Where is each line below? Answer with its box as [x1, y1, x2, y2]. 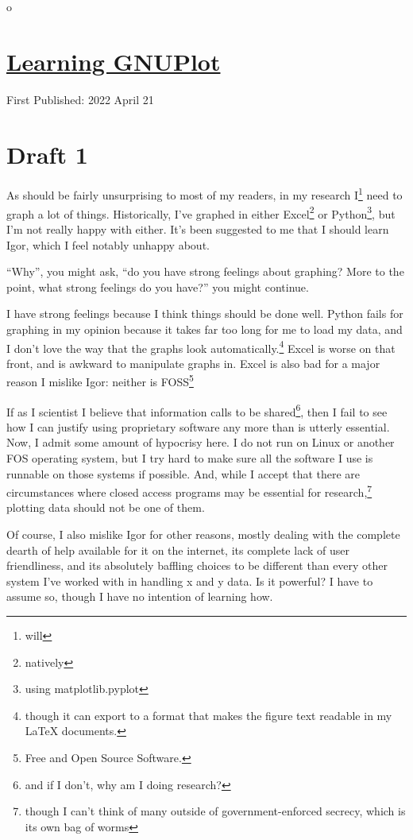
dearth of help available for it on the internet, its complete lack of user [6, 541, 349, 558]
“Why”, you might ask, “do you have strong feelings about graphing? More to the [6, 263, 404, 280]
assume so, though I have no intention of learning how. [6, 588, 273, 605]
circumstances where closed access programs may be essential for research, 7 [6, 482, 372, 500]
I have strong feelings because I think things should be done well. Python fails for [6, 305, 403, 322]
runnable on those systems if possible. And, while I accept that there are [6, 465, 361, 482]
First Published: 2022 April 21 [6, 91, 154, 107]
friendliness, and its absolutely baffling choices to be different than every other [6, 557, 388, 574]
